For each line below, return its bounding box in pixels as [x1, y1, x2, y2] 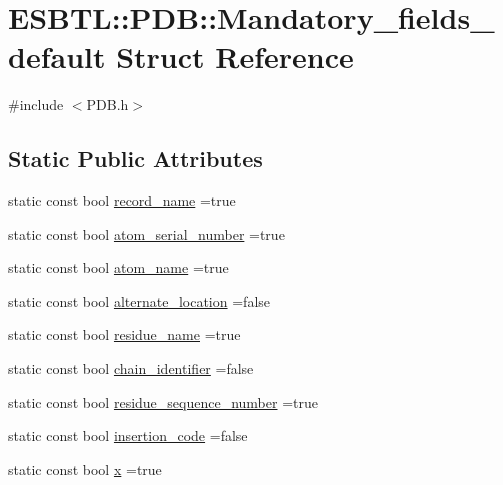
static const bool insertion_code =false [8, 425, 248, 446]
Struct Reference [116, 36, 354, 77]
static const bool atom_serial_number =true [8, 223, 285, 244]
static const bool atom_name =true [8, 257, 229, 278]
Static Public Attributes [8, 143, 263, 174]
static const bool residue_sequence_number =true [8, 391, 318, 412]
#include [8, 94, 64, 115]
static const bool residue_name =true [8, 324, 241, 345]
